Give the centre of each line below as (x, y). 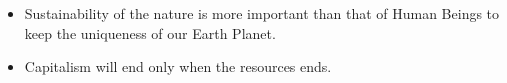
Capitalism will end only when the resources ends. (178, 66)
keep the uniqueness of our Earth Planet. (150, 32)
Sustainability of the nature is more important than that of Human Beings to (262, 13)
